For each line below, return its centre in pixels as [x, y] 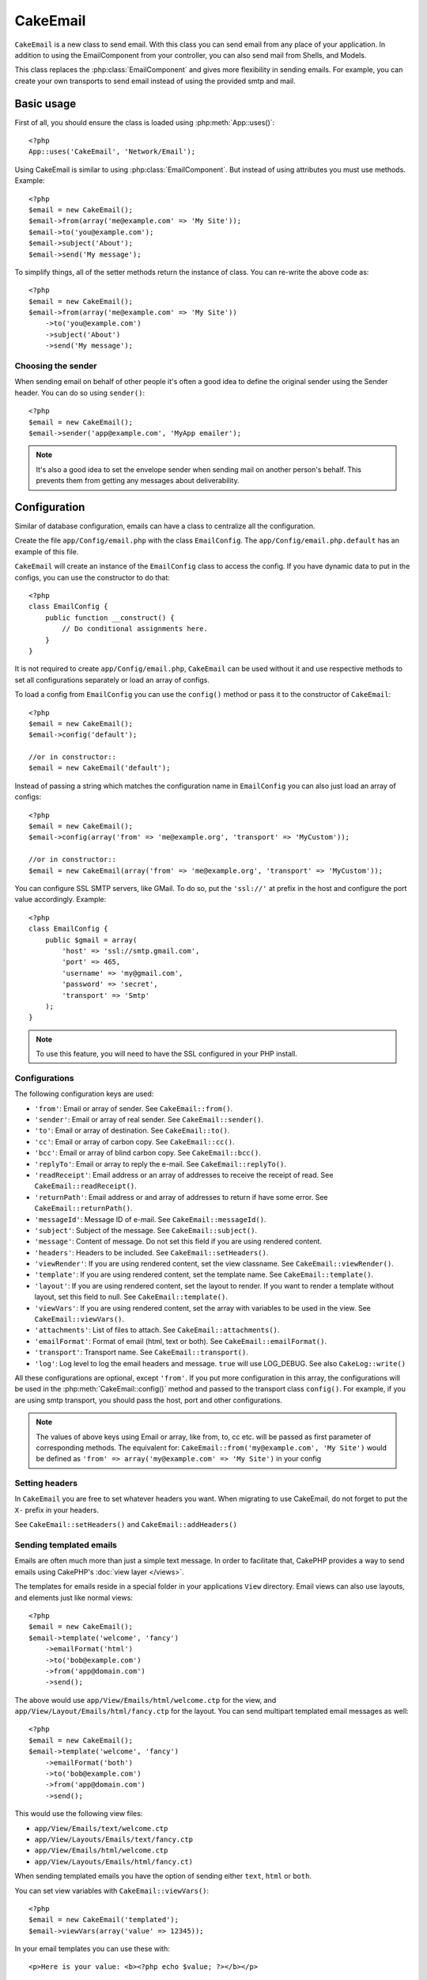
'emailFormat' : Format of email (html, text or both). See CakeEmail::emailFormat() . [181, 1341]
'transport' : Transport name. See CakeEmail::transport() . [141, 1352]
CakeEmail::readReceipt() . [86, 1186]
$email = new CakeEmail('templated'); [104, 1920]
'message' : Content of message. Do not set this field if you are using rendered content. [178, 1241]
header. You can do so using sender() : [80, 393]
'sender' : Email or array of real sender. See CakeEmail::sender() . [149, 1119]
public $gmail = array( [91, 940]
